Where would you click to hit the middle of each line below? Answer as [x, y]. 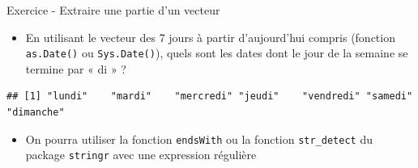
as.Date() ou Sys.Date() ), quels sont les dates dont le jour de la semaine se [217, 53]
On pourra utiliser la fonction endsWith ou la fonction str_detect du [199, 139]
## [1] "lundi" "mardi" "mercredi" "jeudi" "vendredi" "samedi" [210, 97]
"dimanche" [36, 113]
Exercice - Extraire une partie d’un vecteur [113, 10]
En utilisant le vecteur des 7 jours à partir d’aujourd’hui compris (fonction [210, 37]
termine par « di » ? [76, 68]
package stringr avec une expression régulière [141, 155]
